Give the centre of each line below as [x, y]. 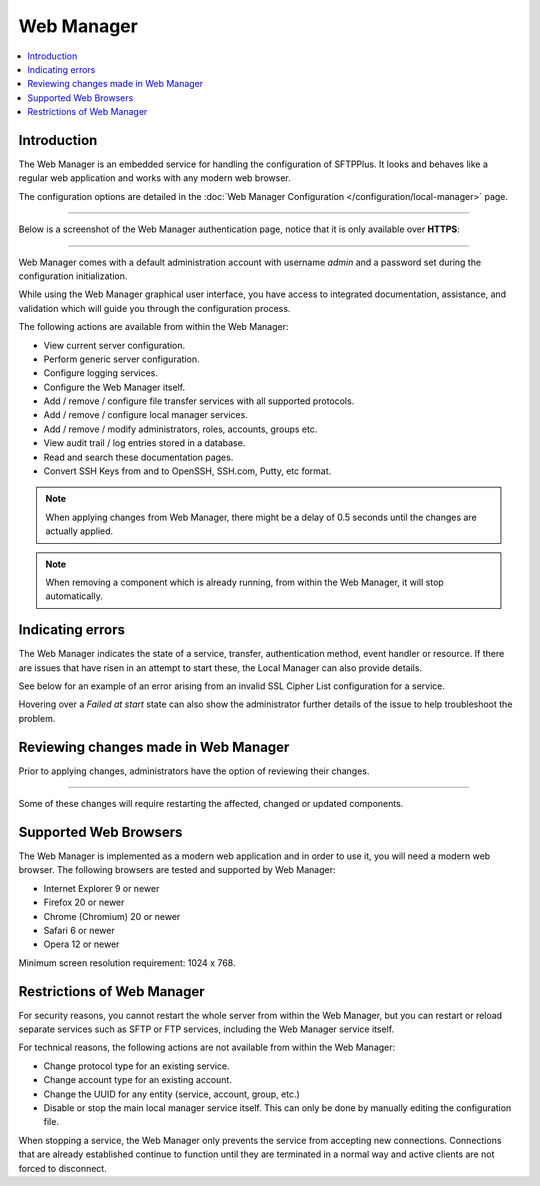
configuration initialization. [73, 276]
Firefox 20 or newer [84, 902]
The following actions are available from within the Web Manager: [153, 327]
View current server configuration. [114, 345]
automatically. [74, 596]
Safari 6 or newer [79, 931]
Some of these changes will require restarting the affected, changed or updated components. [211, 804]
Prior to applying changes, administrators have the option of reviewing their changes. [194, 771]
